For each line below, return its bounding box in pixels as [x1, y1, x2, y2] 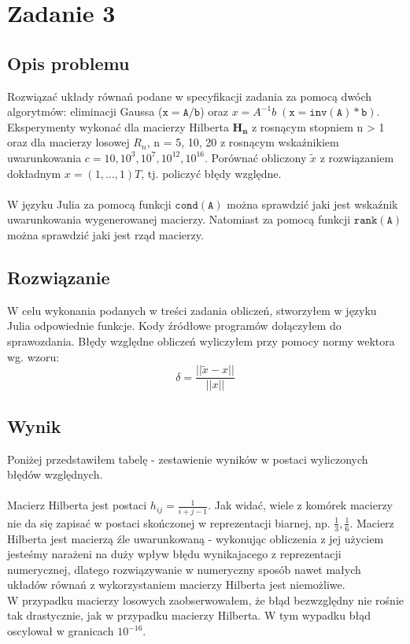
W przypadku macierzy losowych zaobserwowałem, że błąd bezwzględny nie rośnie [7, 591, 404, 608]
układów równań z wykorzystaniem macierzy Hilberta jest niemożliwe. [7, 576, 345, 593]
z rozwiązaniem [320, 149, 394, 165]
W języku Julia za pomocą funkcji [7, 195, 172, 212]
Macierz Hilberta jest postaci [7, 497, 147, 513]
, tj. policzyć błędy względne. [141, 165, 282, 181]
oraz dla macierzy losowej [7, 134, 130, 150]
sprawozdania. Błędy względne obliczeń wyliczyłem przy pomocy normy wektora [7, 332, 395, 349]
